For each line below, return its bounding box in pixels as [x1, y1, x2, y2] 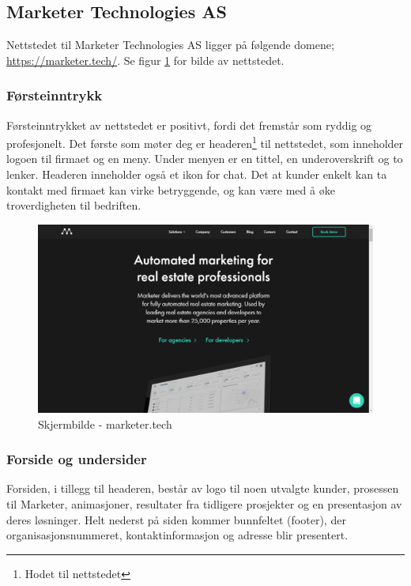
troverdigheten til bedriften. [6, 197, 141, 214]
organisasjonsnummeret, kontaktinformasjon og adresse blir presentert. [6, 527, 349, 543]
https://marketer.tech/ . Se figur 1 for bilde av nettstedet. [6, 51, 285, 68]
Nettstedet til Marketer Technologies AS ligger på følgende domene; [6, 36, 334, 53]
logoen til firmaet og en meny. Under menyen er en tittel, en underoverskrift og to [6, 150, 403, 167]
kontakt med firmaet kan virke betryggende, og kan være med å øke [6, 181, 335, 198]
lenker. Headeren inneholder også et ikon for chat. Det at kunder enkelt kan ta [6, 166, 387, 183]
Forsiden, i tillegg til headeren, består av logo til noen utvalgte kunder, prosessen [6, 480, 399, 497]
